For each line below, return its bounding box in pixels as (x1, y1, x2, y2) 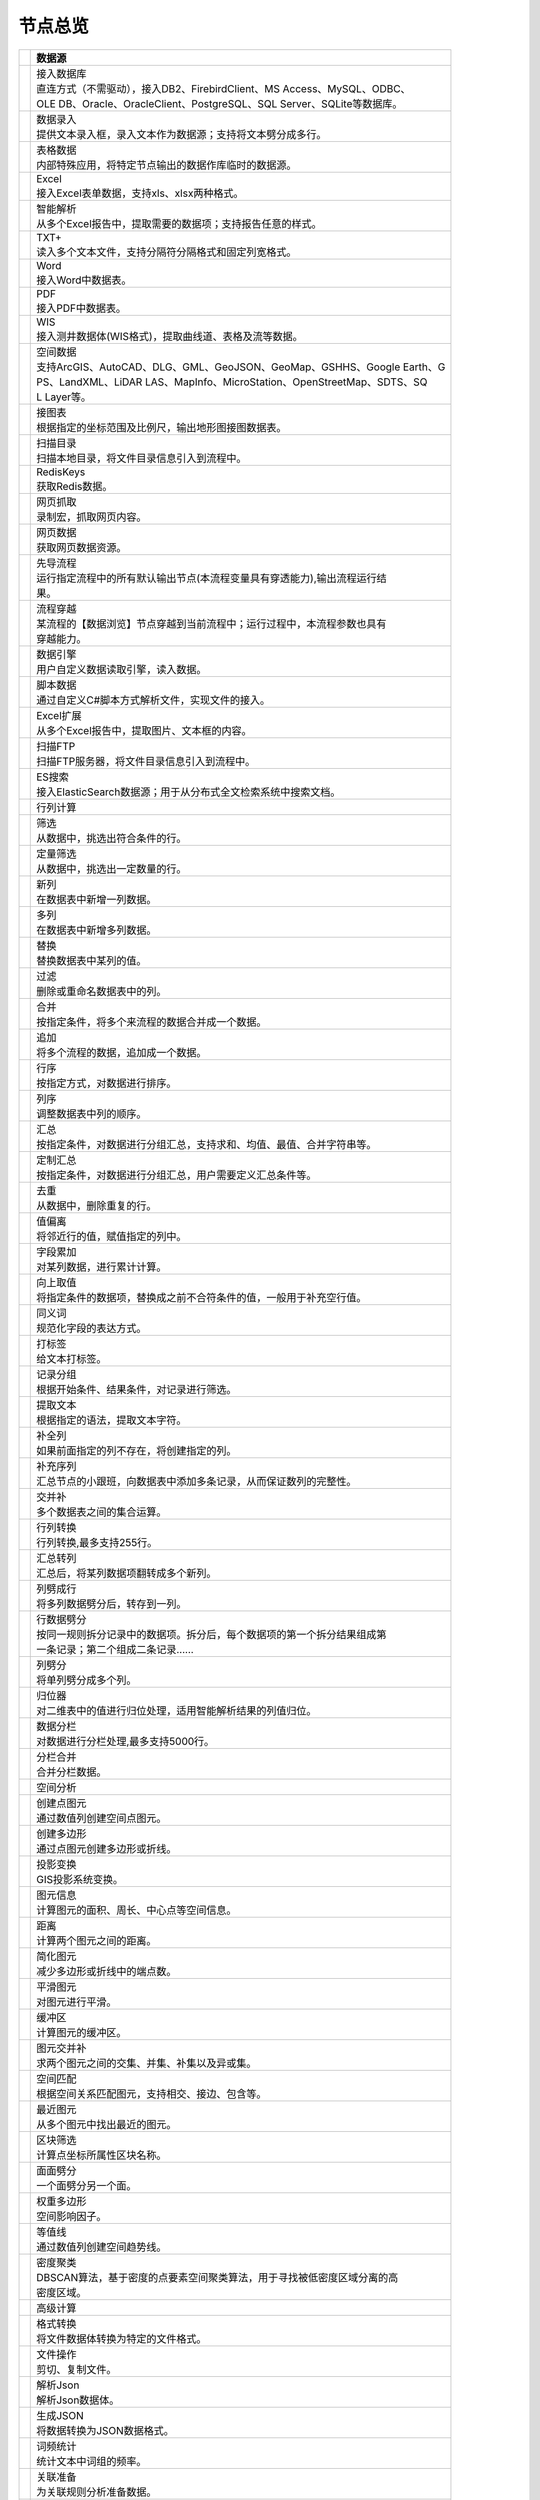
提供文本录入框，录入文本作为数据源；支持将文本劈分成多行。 (36, 127, 327, 141)
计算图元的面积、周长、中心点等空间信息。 (36, 1903, 237, 1917)
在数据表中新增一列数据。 (36, 892, 157, 906)
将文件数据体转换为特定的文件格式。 (36, 2331, 207, 2345)
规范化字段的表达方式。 (36, 1321, 147, 1335)
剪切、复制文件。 (36, 2362, 117, 2376)
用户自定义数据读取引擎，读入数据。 (36, 662, 207, 676)
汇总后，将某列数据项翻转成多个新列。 (36, 1566, 217, 1580)
